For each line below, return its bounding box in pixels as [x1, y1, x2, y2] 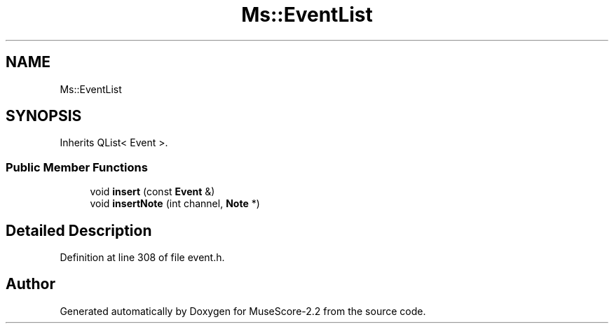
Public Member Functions [6, 160, 148, 174]
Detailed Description [6, 221, 152, 239]
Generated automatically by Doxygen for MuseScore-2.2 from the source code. [60, 304, 426, 317]
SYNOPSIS [6, 107, 82, 125]
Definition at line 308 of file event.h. [60, 251, 225, 264]
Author [6, 275, 55, 293]
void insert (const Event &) [90, 185, 215, 198]
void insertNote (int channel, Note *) [90, 197, 260, 210]
